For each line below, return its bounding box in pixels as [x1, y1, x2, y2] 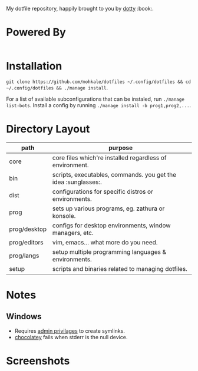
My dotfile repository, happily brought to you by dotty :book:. [6, 5, 154, 12]
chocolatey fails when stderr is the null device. [14, 333, 128, 340]
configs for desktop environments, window [52, 221, 171, 229]
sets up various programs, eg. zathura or [52, 204, 165, 213]
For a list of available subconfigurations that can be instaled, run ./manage [6, 95, 184, 102]
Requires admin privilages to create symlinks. [14, 327, 126, 334]
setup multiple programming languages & [52, 247, 167, 256]
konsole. [52, 211, 76, 220]
